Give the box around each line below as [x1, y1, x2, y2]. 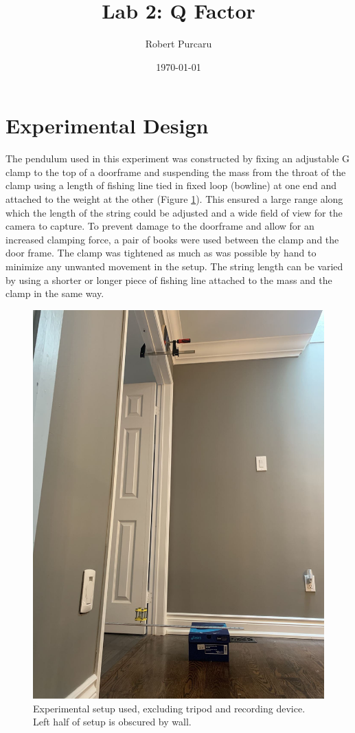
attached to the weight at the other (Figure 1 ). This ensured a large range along [5, 192, 343, 206]
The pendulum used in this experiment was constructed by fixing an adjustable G [5, 151, 350, 166]
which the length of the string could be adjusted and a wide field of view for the [5, 205, 343, 219]
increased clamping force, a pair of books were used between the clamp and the [5, 232, 339, 246]
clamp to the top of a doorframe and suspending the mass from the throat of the [5, 164, 346, 179]
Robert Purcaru [145, 36, 212, 51]
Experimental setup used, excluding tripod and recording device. [33, 701, 306, 715]
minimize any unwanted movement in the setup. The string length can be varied [5, 259, 343, 273]
